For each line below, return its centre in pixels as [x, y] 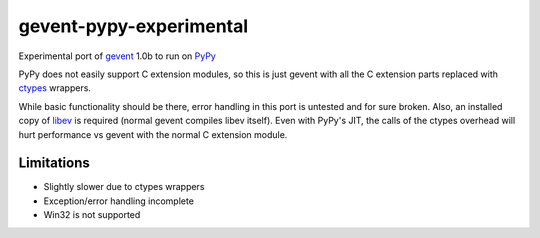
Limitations [54, 163]
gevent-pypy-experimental [133, 26]
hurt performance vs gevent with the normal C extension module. [153, 134]
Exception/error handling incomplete [119, 201]
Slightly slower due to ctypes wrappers [124, 187]
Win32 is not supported [92, 215]
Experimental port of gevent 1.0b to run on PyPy [117, 56]
